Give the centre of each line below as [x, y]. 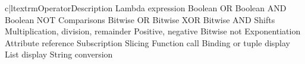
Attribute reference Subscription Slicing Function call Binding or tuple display [148, 42]
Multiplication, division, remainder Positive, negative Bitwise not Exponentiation [153, 31]
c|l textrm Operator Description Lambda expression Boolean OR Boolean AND [146, 8]
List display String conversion [59, 54]
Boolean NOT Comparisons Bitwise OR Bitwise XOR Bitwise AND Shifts [140, 19]
